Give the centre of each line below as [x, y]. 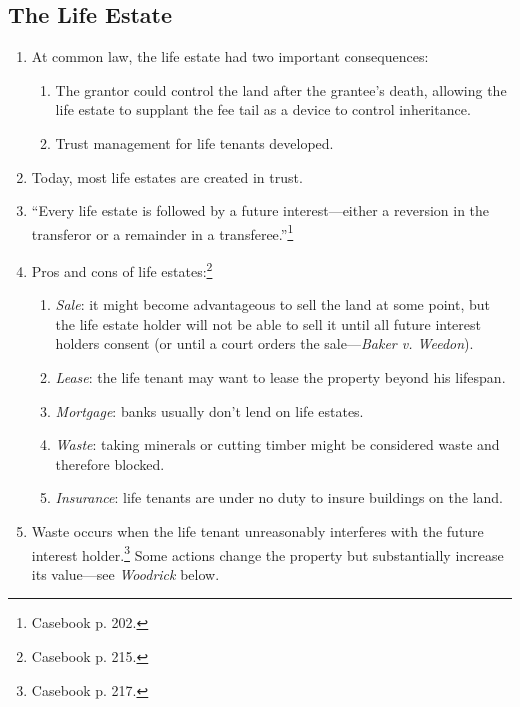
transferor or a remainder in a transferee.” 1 [162, 232]
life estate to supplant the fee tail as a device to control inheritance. [263, 109]
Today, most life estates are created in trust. [167, 176]
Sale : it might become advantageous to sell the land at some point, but [272, 304]
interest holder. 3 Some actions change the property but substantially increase [267, 553]
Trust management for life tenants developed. [194, 142]
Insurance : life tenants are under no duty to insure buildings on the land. [279, 497]
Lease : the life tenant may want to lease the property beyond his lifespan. [280, 377]
